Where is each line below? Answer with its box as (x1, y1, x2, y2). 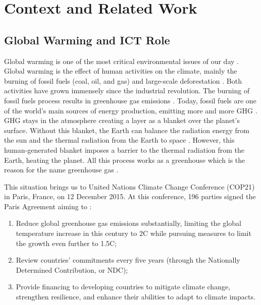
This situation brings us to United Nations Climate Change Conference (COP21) (4, 181, 255, 192)
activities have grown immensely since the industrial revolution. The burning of (4, 85, 250, 96)
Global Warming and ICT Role (4, 32, 170, 47)
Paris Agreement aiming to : (4, 201, 92, 211)
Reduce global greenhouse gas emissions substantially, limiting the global (16, 218, 241, 228)
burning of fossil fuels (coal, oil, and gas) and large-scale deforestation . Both (4, 75, 242, 86)
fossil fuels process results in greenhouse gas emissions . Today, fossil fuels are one (4, 95, 256, 105)
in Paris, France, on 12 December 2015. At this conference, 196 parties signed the (4, 191, 256, 202)
